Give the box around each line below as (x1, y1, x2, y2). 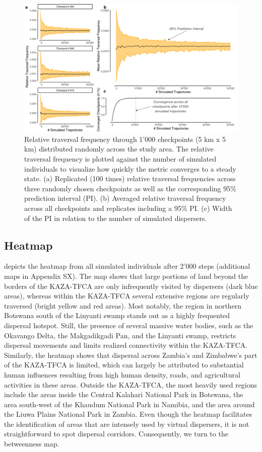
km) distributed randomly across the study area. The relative (24, 143, 214, 154)
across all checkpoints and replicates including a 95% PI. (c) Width (24, 202, 232, 213)
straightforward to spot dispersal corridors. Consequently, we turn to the (4, 428, 228, 439)
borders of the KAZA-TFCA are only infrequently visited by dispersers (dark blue (4, 280, 258, 291)
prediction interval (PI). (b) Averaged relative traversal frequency (24, 193, 226, 203)
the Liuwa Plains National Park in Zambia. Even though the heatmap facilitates (4, 409, 252, 419)
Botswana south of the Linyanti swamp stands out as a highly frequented (4, 310, 230, 321)
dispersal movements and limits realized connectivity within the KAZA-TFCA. (4, 340, 248, 350)
